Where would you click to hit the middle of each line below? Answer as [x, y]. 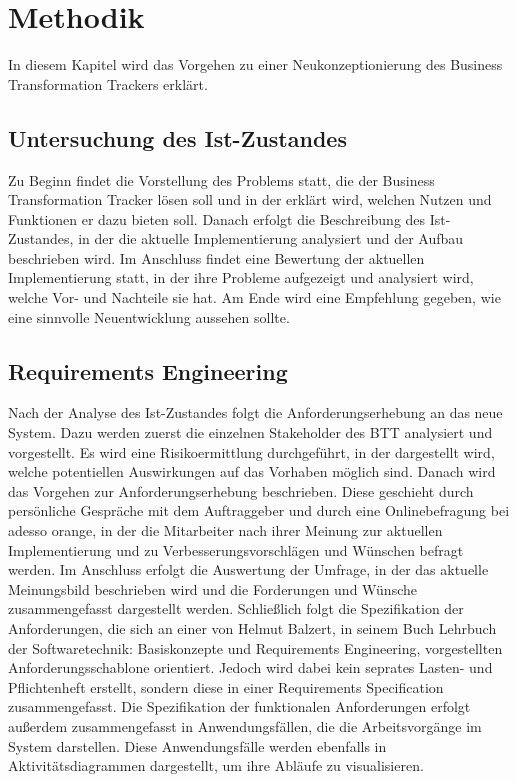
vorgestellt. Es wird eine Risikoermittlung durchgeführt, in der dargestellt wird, [251, 451]
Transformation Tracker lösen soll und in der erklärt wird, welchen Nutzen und [250, 199]
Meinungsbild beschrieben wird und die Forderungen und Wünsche [212, 588]
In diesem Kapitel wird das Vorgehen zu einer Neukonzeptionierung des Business [255, 64]
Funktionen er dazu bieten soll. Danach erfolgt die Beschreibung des [217, 218]
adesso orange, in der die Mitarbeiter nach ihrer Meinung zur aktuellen [225, 530]
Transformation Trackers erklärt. [108, 83]
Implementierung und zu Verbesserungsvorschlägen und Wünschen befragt [236, 549]
